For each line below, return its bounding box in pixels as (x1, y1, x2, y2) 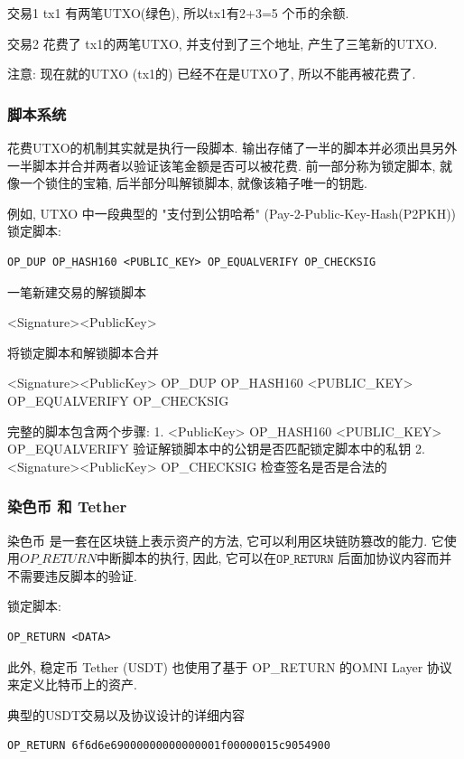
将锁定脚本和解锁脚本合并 (7, 342, 159, 361)
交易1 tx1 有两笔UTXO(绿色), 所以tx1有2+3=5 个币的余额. (7, 4, 349, 22)
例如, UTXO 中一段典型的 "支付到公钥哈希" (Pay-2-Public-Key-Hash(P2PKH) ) (7, 203, 457, 222)
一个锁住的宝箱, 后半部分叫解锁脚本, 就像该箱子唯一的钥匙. (19, 173, 367, 192)
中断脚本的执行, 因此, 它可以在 (96, 548, 277, 567)
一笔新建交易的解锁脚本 (7, 282, 146, 301)
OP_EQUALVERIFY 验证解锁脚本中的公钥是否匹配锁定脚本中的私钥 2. (7, 439, 425, 458)
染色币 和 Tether (7, 495, 127, 518)
